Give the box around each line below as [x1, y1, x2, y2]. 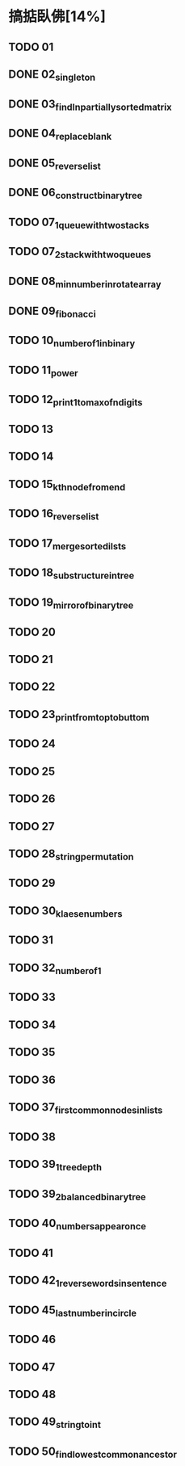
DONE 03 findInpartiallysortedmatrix [8, 97, 172, 113]
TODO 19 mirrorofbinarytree [8, 595, 134, 611]
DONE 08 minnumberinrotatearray [8, 275, 162, 291]
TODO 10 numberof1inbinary [8, 334, 136, 350]
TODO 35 [8, 1045, 56, 1059]
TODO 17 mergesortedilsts [8, 536, 127, 552]
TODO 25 [8, 764, 56, 778]
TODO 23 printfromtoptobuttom [8, 708, 149, 723]
